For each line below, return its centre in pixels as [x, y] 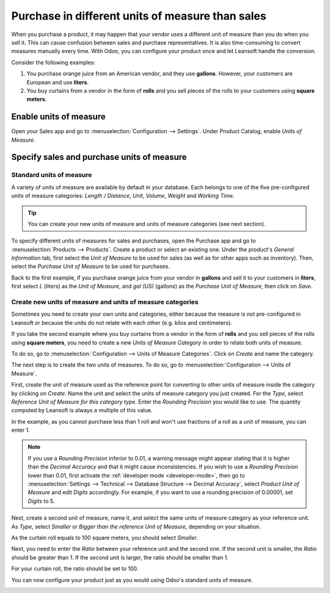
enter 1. [20, 430]
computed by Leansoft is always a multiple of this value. [82, 410]
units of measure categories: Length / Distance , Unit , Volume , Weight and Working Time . [123, 196]
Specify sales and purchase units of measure [99, 157]
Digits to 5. [41, 501]
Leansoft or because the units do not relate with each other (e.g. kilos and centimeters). [122, 322]
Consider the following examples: [53, 62]
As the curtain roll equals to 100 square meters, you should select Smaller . [105, 537]
